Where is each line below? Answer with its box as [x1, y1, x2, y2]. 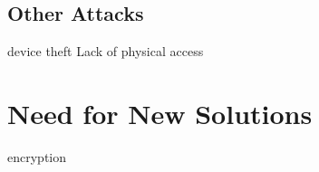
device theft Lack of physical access [7, 42, 204, 61]
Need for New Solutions [7, 94, 313, 131]
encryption [7, 147, 67, 166]
